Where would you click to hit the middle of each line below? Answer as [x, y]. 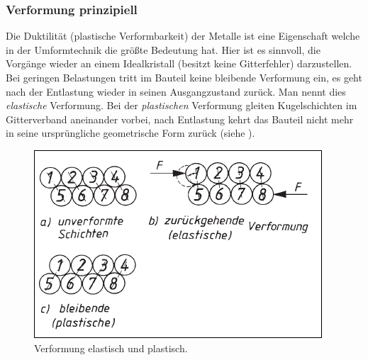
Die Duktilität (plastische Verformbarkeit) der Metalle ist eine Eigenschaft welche [183, 36]
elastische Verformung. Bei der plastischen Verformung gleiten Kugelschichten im [182, 105]
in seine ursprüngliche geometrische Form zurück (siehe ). [130, 133]
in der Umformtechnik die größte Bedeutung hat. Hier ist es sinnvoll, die [163, 49]
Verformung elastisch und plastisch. [111, 348]
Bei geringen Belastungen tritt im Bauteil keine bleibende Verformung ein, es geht [184, 77]
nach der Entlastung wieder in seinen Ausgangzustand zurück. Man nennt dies [176, 91]
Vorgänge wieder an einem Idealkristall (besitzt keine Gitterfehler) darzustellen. [179, 63]
